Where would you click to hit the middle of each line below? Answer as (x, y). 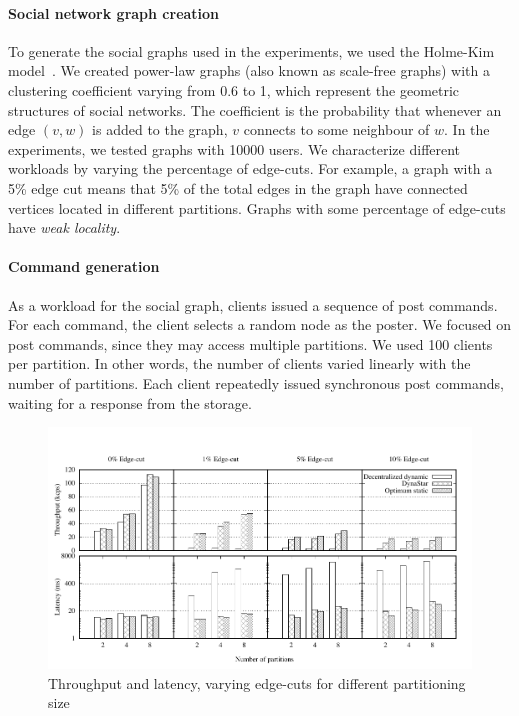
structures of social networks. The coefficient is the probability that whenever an (255, 109)
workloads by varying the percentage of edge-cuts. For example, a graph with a (250, 168)
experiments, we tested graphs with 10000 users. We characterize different (234, 148)
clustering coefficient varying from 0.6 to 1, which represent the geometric (234, 89)
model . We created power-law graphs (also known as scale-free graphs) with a (249, 70)
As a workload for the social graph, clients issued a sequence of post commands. (253, 304)
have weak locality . (64, 227)
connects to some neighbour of (336, 129)
